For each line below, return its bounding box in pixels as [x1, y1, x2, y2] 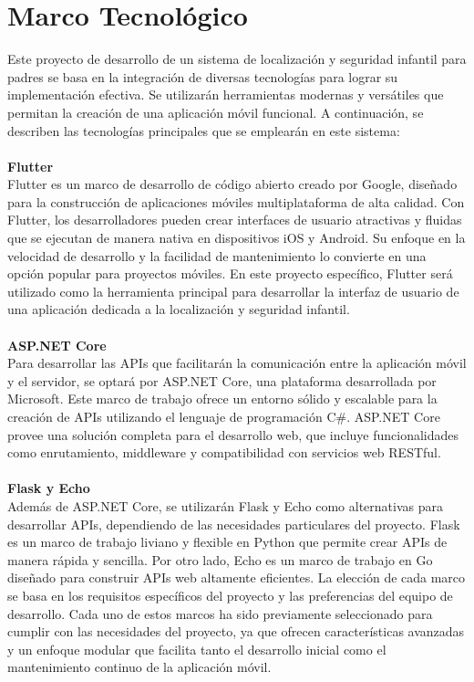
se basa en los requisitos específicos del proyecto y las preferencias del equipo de [7, 585, 453, 604]
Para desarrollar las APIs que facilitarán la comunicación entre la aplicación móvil [7, 353, 467, 372]
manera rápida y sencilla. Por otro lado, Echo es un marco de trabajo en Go [7, 550, 433, 569]
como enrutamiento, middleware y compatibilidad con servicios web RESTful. [7, 443, 441, 462]
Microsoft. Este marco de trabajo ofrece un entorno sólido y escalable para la [7, 389, 438, 408]
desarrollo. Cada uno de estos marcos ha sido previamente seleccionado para [7, 603, 433, 623]
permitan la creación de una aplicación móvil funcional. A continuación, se [7, 102, 424, 121]
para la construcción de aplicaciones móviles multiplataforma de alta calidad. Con [7, 192, 465, 211]
